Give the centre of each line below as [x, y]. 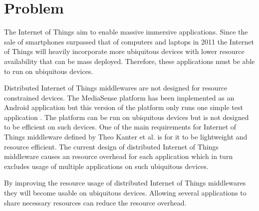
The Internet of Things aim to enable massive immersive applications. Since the [126, 32]
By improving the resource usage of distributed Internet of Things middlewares [125, 183]
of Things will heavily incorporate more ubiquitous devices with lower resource [124, 51]
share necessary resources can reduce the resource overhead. [95, 202]
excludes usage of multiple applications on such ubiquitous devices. [106, 166]
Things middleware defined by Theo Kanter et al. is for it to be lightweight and [126, 137]
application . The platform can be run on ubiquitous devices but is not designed [127, 117]
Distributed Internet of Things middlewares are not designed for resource [116, 88]
